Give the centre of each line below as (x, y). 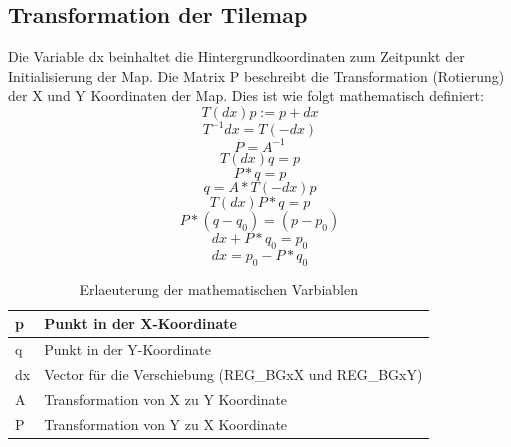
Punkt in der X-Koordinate (140, 323)
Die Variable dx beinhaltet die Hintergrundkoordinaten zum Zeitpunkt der (236, 56)
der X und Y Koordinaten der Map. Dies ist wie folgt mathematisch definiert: (246, 95)
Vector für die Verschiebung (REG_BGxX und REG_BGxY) (233, 373)
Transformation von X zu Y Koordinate (166, 398)
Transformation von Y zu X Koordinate (166, 423)
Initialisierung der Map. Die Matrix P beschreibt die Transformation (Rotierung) (256, 75)
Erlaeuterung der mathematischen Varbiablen (218, 288)
